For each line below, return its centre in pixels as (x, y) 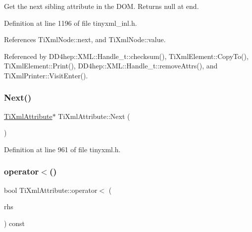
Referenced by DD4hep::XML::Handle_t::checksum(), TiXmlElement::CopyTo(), (126, 56)
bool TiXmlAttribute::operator (51, 190)
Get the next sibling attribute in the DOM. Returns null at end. (101, 6)
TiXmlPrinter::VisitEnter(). (46, 75)
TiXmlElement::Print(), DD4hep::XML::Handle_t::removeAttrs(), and (111, 66)
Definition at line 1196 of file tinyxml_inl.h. (71, 23)
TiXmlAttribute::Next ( (94, 116)
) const (15, 223)
